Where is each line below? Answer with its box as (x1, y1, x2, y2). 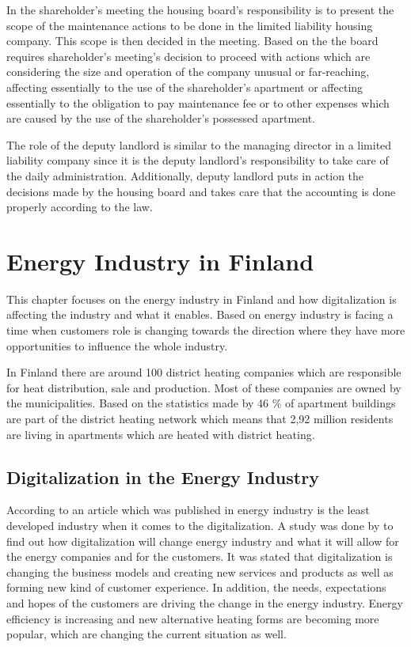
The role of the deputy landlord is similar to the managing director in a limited (6, 136, 392, 153)
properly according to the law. (6, 199, 153, 215)
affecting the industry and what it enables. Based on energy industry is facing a (6, 306, 394, 323)
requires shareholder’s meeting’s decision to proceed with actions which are (6, 47, 371, 64)
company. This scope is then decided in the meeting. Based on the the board (6, 32, 379, 49)
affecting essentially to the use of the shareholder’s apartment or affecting (6, 78, 363, 95)
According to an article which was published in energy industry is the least (6, 501, 370, 518)
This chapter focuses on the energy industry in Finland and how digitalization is (6, 290, 397, 307)
